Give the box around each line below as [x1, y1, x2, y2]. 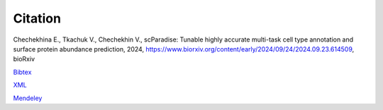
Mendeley [13, 94, 43, 102]
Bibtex [13, 68, 32, 76]
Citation [13, 11, 62, 26]
